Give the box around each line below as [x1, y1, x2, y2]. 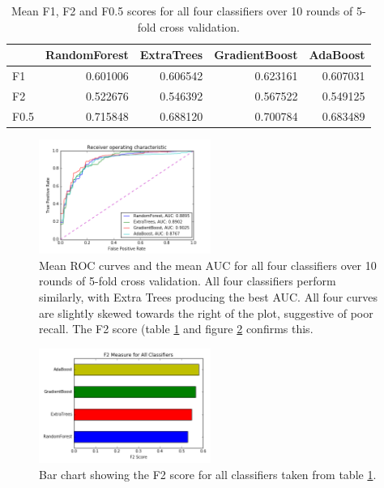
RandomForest [45, 46, 129, 63]
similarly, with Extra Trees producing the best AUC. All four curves [39, 288, 378, 305]
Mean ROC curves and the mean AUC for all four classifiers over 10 [39, 256, 377, 273]
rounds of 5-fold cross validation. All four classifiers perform [39, 272, 336, 289]
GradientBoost [214, 46, 298, 63]
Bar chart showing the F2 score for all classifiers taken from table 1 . [39, 465, 377, 482]
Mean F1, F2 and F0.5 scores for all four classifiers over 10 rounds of [11, 2, 353, 19]
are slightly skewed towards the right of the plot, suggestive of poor [39, 304, 373, 321]
